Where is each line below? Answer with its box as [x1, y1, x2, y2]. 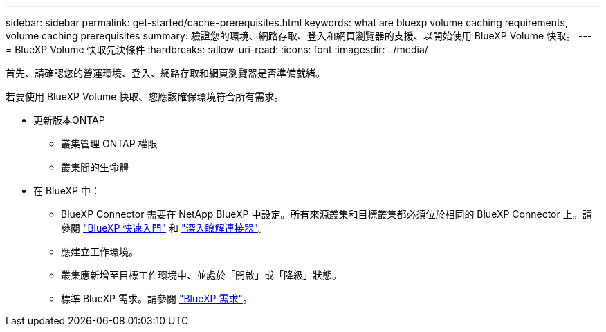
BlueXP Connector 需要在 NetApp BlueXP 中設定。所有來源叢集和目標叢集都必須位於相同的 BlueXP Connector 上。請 [61, 208, 592, 220]
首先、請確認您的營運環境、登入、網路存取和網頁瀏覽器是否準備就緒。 [6, 67, 325, 79]
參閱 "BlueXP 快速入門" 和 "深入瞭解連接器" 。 [61, 222, 268, 234]
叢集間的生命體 [61, 161, 129, 173]
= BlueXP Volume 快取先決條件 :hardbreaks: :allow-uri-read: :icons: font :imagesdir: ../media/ [6, 44, 428, 55]
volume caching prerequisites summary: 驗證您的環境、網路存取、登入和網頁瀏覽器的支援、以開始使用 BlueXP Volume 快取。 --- [6, 30, 592, 41]
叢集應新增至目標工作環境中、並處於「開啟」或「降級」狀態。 [61, 269, 342, 281]
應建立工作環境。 [61, 246, 138, 257]
